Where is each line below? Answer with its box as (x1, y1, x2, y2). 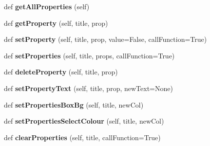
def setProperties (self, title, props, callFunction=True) (4, 50, 175, 60)
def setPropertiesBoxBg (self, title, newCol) (4, 99, 144, 109)
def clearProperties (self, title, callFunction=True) (4, 132, 161, 142)
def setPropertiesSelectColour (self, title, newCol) (4, 116, 164, 126)
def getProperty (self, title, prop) (4, 18, 108, 28)
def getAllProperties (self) (4, 1, 90, 11)
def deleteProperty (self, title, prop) (4, 67, 118, 77)
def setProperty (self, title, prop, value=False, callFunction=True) (4, 34, 207, 44)
